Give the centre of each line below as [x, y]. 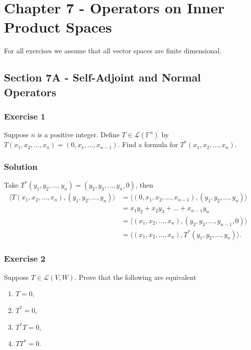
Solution [21, 166]
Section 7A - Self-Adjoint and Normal [103, 77]
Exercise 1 [25, 116]
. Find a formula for [148, 144]
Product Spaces [58, 27]
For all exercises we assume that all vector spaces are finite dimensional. [113, 51]
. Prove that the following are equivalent [135, 277]
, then [144, 185]
